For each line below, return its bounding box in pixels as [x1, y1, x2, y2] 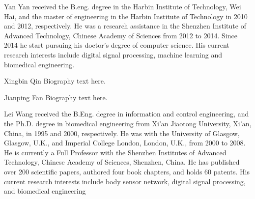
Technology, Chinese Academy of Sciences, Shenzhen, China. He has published [4, 157, 240, 167]
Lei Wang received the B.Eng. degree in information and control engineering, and [4, 109, 249, 119]
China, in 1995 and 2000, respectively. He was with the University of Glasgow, [4, 128, 240, 138]
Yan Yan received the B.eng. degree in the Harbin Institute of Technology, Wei [4, 1, 241, 11]
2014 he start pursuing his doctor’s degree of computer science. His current [4, 40, 229, 50]
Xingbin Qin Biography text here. [4, 76, 106, 86]
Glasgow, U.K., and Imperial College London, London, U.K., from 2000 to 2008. [4, 138, 246, 148]
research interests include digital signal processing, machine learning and [4, 49, 222, 59]
